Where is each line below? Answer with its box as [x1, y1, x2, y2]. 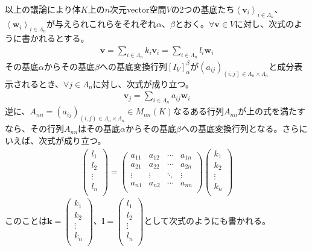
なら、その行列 [5, 122, 64, 135]
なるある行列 [173, 105, 224, 117]
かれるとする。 [30, 32, 89, 45]
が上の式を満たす [237, 105, 305, 117]
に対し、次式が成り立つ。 [92, 77, 194, 90]
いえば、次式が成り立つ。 [5, 134, 106, 146]
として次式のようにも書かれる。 [144, 214, 271, 227]
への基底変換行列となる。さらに [180, 122, 308, 135]
